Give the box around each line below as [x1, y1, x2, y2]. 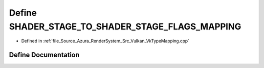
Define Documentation [9, 51, 80, 59]
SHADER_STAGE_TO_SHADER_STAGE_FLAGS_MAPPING [9, 21, 242, 32]
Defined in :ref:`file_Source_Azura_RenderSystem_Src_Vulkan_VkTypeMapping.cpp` [21, 38, 190, 44]
